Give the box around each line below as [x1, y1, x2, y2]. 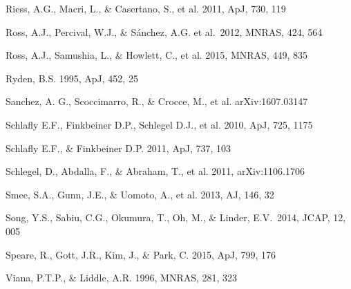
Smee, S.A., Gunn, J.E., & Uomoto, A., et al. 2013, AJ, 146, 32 [6, 187, 274, 201]
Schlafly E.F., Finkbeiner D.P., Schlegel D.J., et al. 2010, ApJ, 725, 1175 [6, 117, 313, 131]
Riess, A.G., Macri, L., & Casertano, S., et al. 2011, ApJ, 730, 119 [6, 1, 286, 15]
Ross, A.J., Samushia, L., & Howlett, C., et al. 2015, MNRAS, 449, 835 [6, 48, 307, 62]
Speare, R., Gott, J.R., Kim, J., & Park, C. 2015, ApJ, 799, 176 [6, 247, 276, 261]
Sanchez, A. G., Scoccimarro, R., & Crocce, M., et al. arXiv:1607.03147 [6, 94, 308, 109]
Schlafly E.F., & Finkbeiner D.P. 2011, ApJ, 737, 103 [6, 140, 231, 155]
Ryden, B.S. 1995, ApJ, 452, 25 [6, 71, 138, 85]
